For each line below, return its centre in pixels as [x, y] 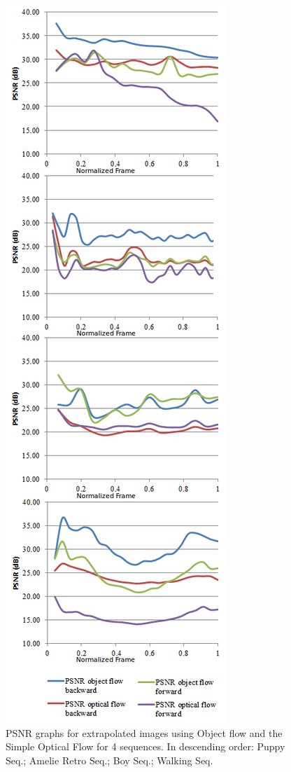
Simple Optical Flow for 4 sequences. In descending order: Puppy [145, 746]
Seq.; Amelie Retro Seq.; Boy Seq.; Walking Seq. [109, 760]
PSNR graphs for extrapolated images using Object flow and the [144, 732]
